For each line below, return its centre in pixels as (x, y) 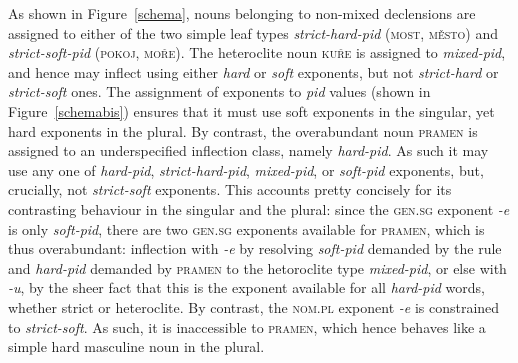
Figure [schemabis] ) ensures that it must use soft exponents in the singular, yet (251, 110)
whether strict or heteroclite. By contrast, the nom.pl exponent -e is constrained (254, 306)
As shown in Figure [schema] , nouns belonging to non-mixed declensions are (242, 13)
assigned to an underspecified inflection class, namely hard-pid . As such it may (248, 150)
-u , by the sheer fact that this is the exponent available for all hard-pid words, (247, 287)
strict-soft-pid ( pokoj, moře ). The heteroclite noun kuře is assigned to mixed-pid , (257, 52)
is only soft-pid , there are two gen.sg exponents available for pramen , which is (246, 228)
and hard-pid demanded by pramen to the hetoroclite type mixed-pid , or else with (257, 267)
